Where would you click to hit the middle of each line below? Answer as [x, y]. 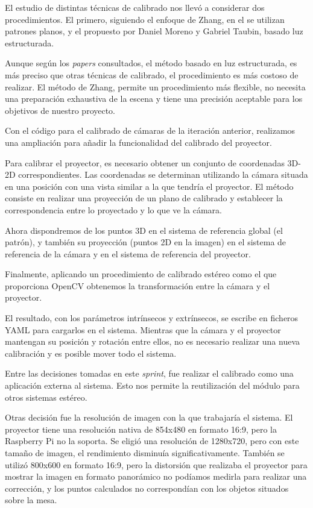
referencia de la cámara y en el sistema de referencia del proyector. [128, 253]
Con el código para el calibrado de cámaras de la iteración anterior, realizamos [150, 130]
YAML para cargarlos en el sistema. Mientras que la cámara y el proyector [143, 329]
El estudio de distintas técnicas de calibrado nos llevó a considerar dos [135, 7]
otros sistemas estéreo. [46, 397]
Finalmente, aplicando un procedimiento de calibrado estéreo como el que [141, 274]
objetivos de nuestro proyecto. [60, 110]
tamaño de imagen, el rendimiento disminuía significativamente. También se [145, 453]
